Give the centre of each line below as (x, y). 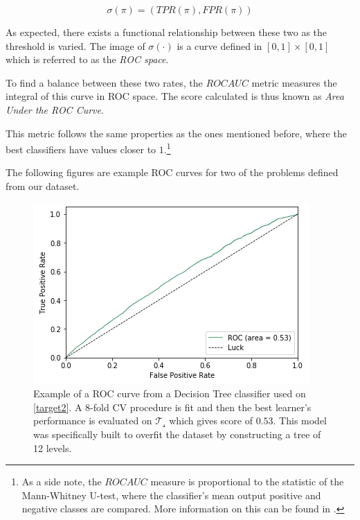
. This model (300, 421)
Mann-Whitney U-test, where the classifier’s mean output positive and (171, 495)
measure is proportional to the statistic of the (247, 482)
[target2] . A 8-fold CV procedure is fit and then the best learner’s (172, 407)
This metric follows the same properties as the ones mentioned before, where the (176, 133)
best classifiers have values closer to (81, 149)
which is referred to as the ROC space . (87, 59)
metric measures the (294, 82)
